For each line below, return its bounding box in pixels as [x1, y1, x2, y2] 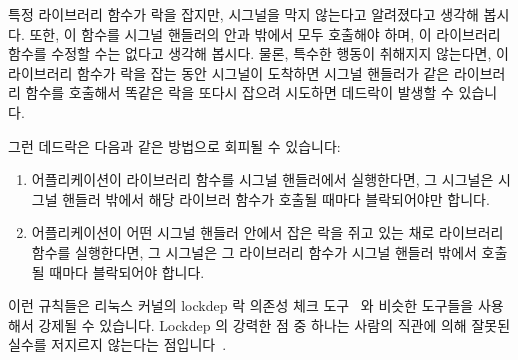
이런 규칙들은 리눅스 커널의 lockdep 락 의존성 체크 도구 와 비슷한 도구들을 [8, 295, 474, 316]
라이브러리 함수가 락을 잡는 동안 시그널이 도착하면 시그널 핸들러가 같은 [8, 62, 450, 83]
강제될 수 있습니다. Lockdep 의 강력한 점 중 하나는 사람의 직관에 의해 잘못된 [38, 314, 511, 335]
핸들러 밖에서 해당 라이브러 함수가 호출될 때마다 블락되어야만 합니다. [62, 188, 490, 209]
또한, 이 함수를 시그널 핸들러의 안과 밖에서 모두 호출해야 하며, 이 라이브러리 [29, 23, 501, 44]
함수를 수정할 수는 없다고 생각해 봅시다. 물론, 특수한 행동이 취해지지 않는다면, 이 [8, 43, 509, 64]
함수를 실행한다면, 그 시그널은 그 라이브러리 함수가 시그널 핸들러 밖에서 [31, 241, 477, 262]
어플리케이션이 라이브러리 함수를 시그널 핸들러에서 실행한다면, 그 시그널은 [31, 169, 494, 190]
